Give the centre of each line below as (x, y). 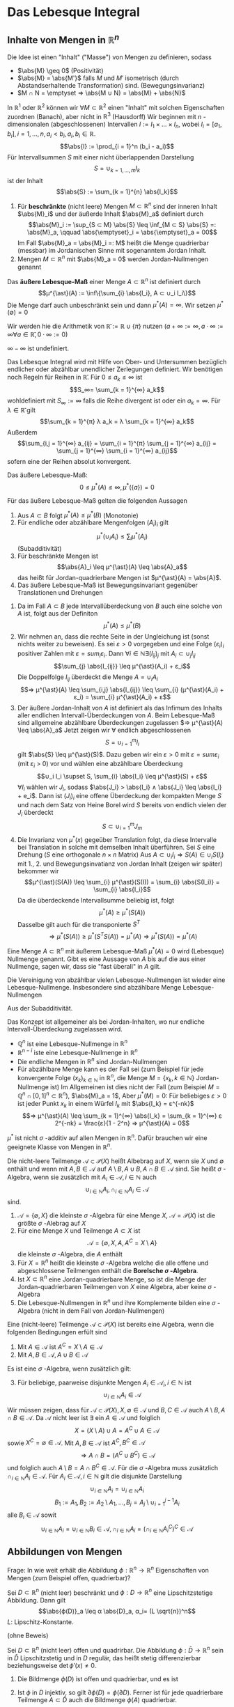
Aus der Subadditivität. (40, 1008)
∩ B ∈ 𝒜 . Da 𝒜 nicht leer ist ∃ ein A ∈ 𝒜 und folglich (84, 1418)
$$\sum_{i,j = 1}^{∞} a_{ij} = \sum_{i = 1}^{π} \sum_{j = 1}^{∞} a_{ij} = (117, 443)
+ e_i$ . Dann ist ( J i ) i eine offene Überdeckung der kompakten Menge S (119, 797)
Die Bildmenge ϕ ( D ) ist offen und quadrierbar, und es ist (98, 1678)
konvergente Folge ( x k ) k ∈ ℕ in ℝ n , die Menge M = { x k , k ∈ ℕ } (106, 1078)
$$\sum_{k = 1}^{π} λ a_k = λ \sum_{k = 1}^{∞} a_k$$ (117, 421)
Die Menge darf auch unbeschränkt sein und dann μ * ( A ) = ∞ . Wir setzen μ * (116, 304)
